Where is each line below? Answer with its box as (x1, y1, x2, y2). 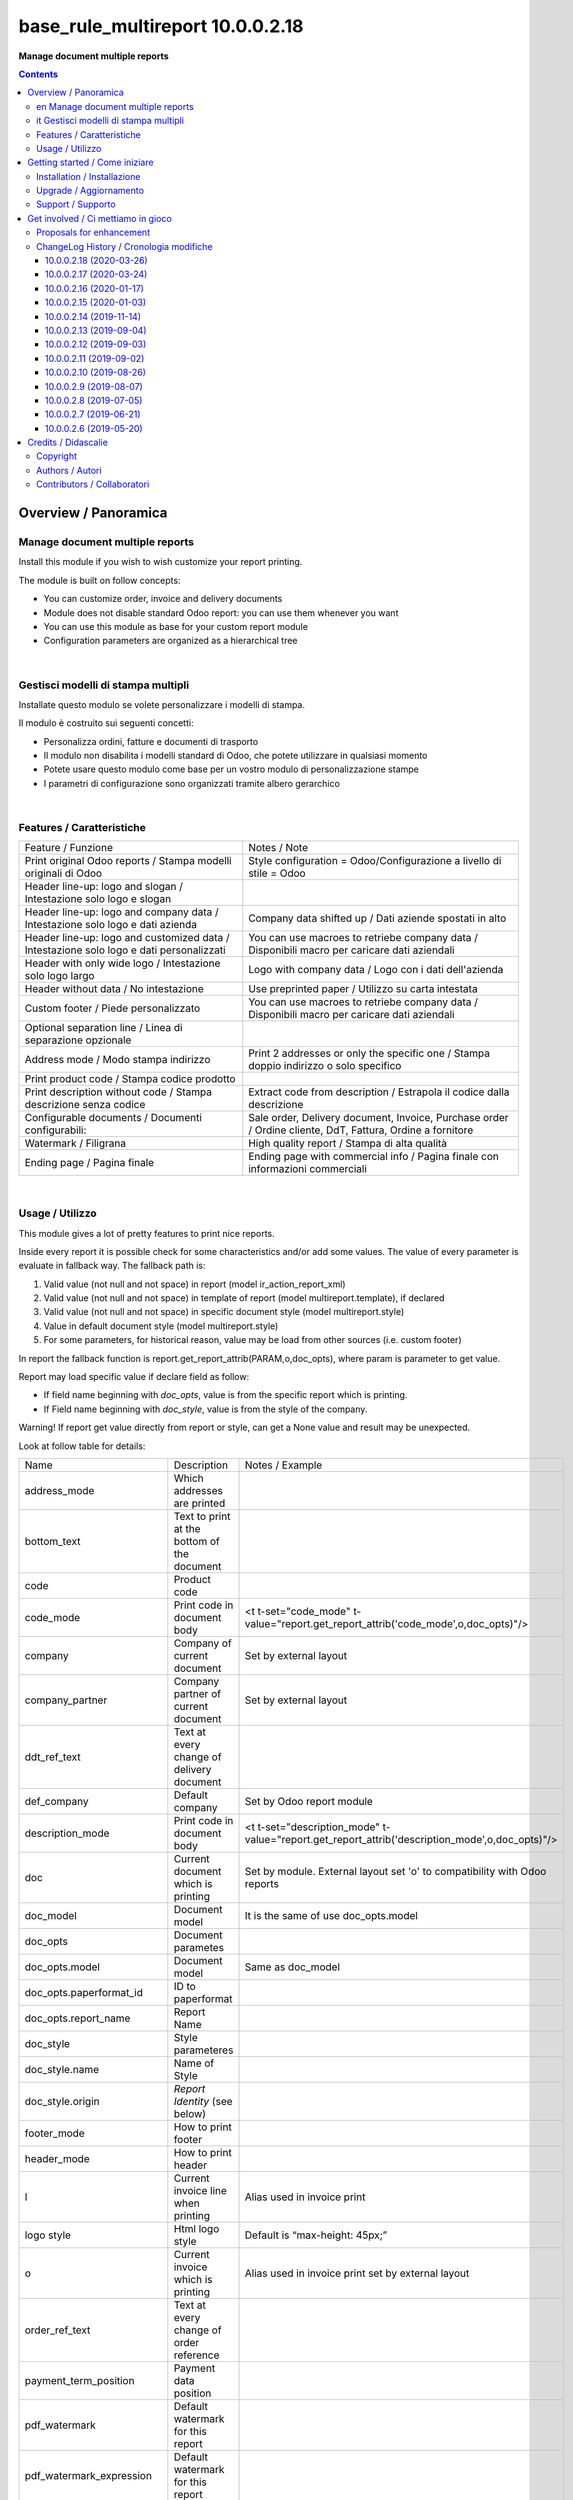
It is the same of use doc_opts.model (244, 1909, 419, 1922)
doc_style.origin (24, 2095, 100, 2108)
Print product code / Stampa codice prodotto (24, 1072, 236, 1086)
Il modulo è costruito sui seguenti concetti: (18, 717, 194, 729)
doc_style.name (24, 2063, 100, 2076)
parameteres (173, 2043, 234, 2057)
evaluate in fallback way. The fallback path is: (18, 1260, 206, 1272)
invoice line (173, 2184, 227, 2197)
